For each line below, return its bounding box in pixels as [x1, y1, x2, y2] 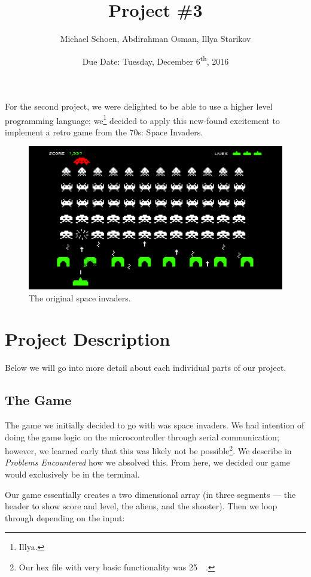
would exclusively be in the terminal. [5, 468, 140, 481]
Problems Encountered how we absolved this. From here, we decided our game [5, 456, 290, 469]
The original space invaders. [29, 291, 131, 304]
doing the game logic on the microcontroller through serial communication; [5, 430, 279, 443]
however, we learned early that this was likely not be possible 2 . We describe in [5, 443, 292, 457]
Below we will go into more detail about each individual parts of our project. [5, 361, 286, 374]
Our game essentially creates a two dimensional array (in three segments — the [5, 488, 296, 500]
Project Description [5, 327, 170, 351]
